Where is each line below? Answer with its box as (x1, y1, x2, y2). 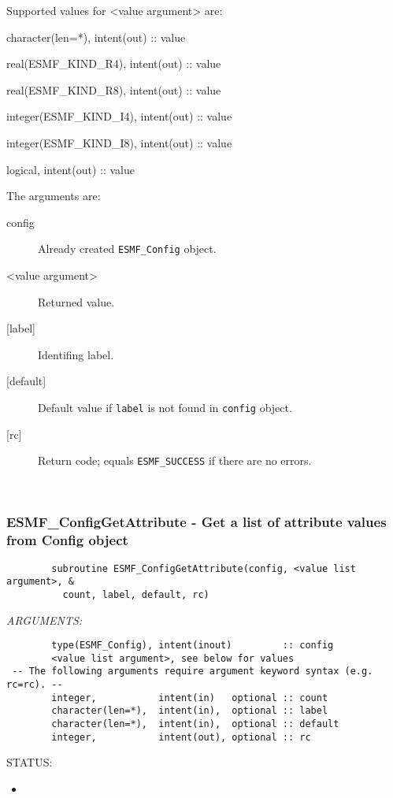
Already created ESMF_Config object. (38, 240, 217, 257)
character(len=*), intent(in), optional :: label (51, 705, 328, 717)
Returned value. (38, 293, 115, 310)
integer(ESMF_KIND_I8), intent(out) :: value (6, 134, 232, 150)
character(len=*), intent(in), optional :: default (51, 718, 339, 730)
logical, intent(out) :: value (6, 161, 135, 177)
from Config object (6, 530, 128, 550)
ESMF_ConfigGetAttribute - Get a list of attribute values (6, 512, 387, 532)
